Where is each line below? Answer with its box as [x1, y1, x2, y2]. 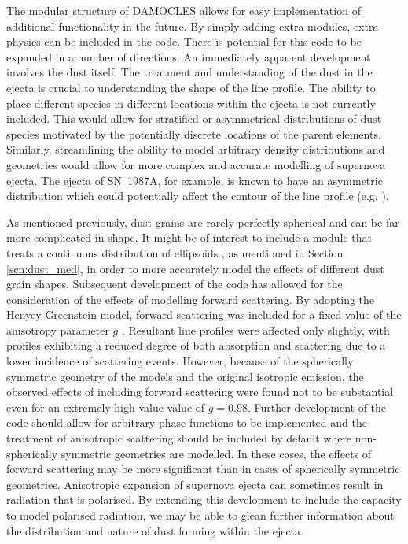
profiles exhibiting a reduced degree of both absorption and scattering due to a [6, 337, 386, 353]
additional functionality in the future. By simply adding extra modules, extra [6, 17, 379, 34]
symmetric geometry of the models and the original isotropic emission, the [6, 368, 364, 384]
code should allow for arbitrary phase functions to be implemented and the [6, 414, 367, 431]
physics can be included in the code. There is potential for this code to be [6, 33, 362, 50]
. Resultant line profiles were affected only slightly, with [121, 321, 390, 338]
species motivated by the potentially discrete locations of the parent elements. [6, 125, 381, 142]
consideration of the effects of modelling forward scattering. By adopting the [6, 291, 375, 307]
